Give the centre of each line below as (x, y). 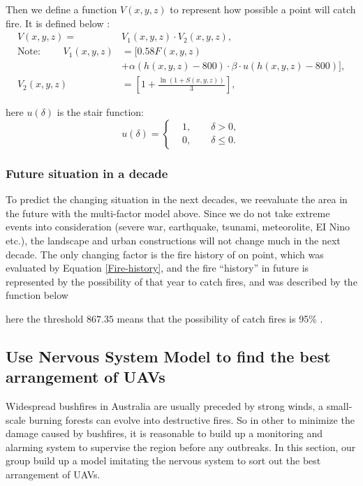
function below (37, 295)
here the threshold (45, 318)
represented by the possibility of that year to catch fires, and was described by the (181, 281)
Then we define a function (61, 9)
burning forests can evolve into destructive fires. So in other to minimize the (192, 419)
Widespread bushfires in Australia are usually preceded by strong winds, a (165, 406)
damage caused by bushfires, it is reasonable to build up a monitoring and (164, 433)
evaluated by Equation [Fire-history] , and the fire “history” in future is (157, 268)
